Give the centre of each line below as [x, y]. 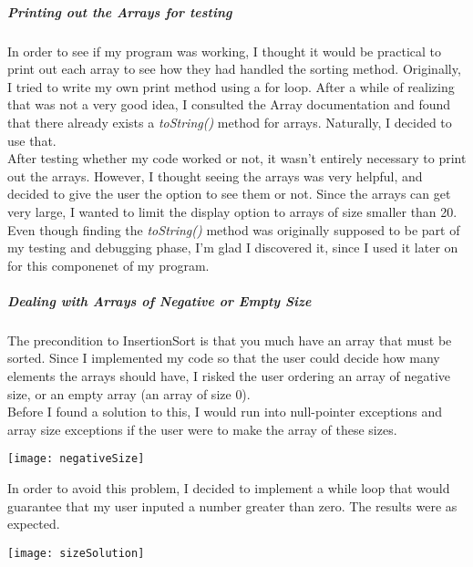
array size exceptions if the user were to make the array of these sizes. [202, 429]
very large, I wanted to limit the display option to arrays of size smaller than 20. [232, 211]
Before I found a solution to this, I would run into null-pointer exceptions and [225, 412]
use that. [32, 140]
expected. [34, 524]
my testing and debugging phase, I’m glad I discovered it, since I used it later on [233, 247]
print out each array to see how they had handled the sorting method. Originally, [234, 69]
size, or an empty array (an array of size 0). [129, 393]
